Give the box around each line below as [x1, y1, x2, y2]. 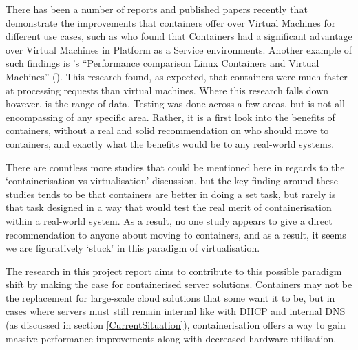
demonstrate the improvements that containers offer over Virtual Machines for [6, 15, 336, 30]
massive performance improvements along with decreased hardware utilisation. [6, 331, 337, 345]
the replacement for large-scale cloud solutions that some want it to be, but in [6, 290, 335, 305]
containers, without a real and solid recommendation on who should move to [6, 123, 329, 138]
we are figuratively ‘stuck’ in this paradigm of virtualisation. [6, 241, 260, 255]
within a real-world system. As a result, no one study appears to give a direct [6, 213, 333, 228]
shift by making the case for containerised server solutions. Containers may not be [6, 277, 352, 292]
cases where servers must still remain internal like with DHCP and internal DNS [6, 304, 346, 318]
